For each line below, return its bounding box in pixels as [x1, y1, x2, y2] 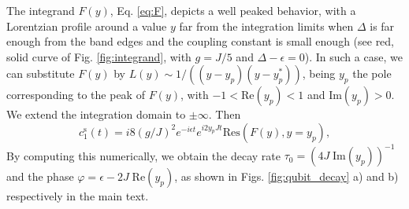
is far [370, 17, 395, 34]
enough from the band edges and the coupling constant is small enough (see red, [6, 33, 395, 49]
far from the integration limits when [179, 17, 354, 34]
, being [302, 65, 336, 82]
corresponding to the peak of [6, 86, 145, 103]
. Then [208, 106, 241, 123]
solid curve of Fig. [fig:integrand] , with [6, 48, 191, 64]
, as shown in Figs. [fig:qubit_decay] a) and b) [174, 168, 399, 185]
